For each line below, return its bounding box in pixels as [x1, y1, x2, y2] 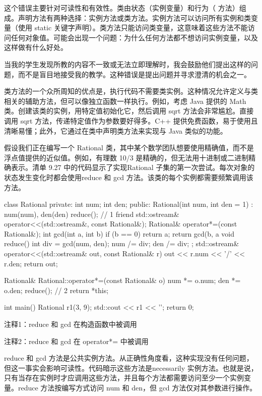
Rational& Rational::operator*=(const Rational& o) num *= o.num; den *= [4, 275, 241, 286]
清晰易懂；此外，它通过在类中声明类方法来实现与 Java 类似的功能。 [4, 125, 227, 136]
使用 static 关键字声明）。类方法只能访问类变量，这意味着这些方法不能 [18, 22, 248, 33]
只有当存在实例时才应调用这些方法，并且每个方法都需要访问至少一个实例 [4, 372, 244, 383]
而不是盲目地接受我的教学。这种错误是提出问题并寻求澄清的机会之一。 [18, 69, 251, 79]
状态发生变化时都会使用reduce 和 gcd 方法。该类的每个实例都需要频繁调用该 [4, 172, 253, 182]
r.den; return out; [4, 258, 58, 268]
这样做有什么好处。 [4, 42, 68, 52]
